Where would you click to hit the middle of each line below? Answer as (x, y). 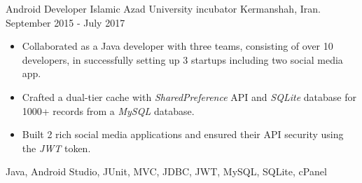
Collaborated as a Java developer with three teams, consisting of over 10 (177, 46)
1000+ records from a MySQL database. (108, 110)
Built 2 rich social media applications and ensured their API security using (183, 134)
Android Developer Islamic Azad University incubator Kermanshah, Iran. (163, 8)
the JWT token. (56, 148)
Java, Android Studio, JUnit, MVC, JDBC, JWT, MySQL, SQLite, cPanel (166, 171)
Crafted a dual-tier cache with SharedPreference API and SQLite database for (189, 96)
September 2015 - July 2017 (65, 22)
